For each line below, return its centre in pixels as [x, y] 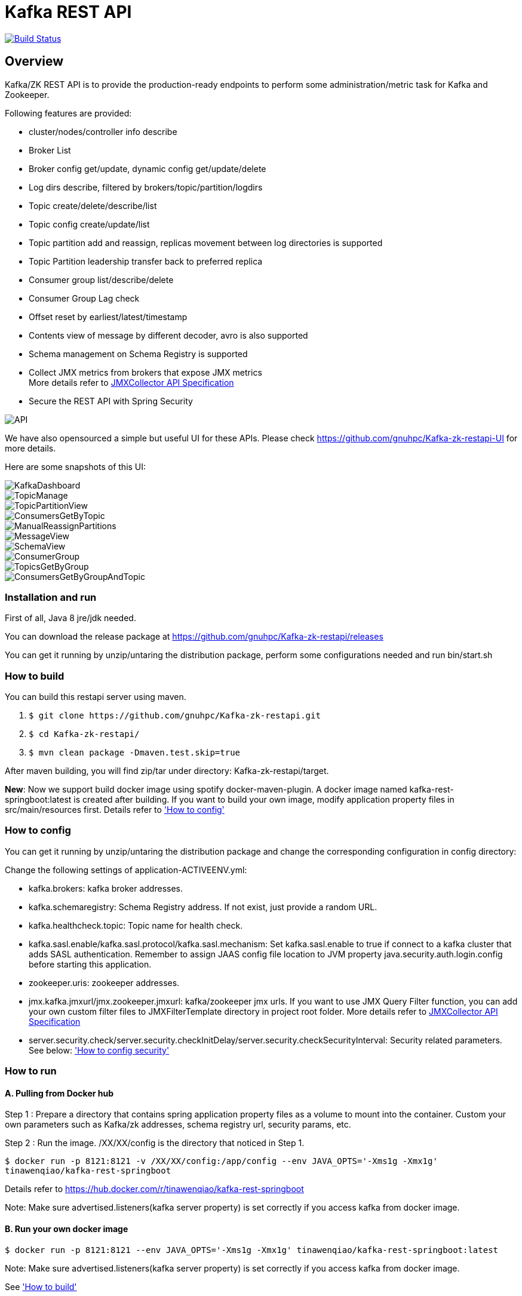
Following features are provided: [68, 113]
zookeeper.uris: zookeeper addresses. [104, 982]
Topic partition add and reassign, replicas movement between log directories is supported [206, 242]
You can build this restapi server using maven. [96, 697]
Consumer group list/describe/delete [101, 280]
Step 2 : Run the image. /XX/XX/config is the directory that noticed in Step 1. [155, 1143]
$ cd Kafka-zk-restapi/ [84, 734]
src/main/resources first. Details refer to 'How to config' [115, 810]
